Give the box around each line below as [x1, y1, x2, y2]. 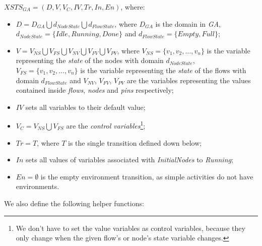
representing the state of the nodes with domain [16, 55, 164, 66]
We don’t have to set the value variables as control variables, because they [16, 222, 245, 233]
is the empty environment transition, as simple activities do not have [40, 171, 253, 181]
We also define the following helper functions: [4, 198, 144, 208]
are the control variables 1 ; [66, 119, 146, 131]
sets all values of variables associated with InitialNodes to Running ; [26, 154, 233, 165]
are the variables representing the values [126, 75, 251, 85]
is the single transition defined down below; [68, 137, 202, 148]
